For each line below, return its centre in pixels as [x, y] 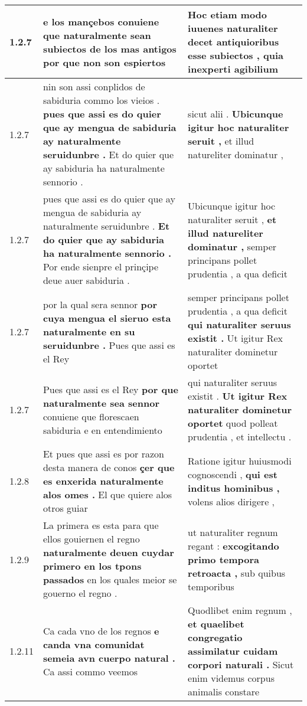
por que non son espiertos [104, 62]
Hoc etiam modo [228, 14]
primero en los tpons [92, 566]
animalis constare [224, 692]
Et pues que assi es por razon [103, 454]
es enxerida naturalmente [103, 481]
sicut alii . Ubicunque [236, 114]
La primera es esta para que [101, 525]
